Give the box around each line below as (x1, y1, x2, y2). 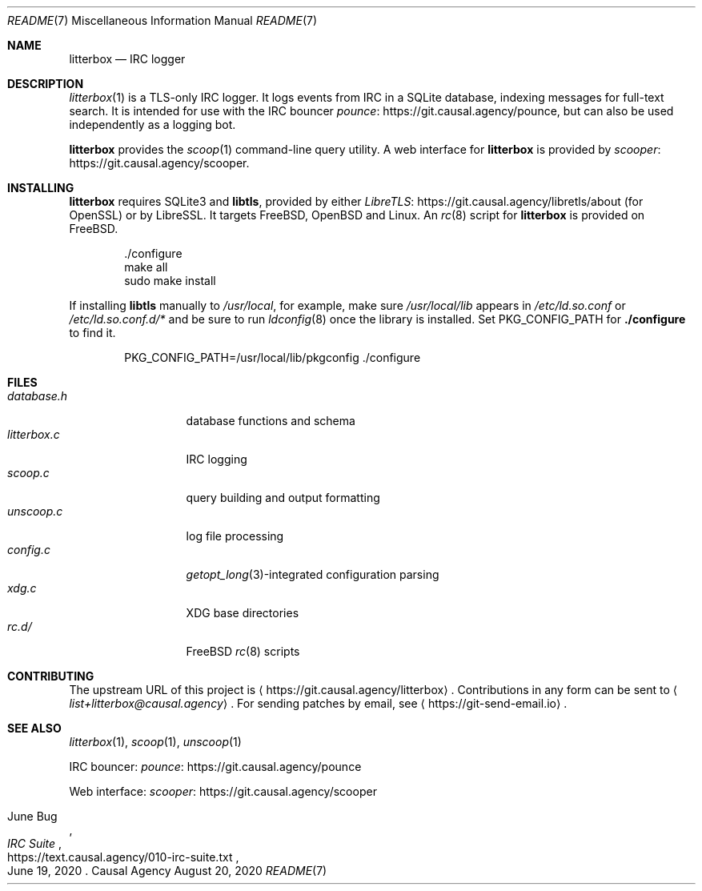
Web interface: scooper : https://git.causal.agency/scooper (69, 785, 377, 798)
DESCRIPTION (7, 77, 84, 90)
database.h (7, 389, 68, 403)
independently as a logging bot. (69, 118, 236, 131)
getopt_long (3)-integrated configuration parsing (186, 568, 439, 581)
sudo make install (124, 274, 216, 287)
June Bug (7, 809, 58, 823)
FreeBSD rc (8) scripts (186, 644, 300, 658)
